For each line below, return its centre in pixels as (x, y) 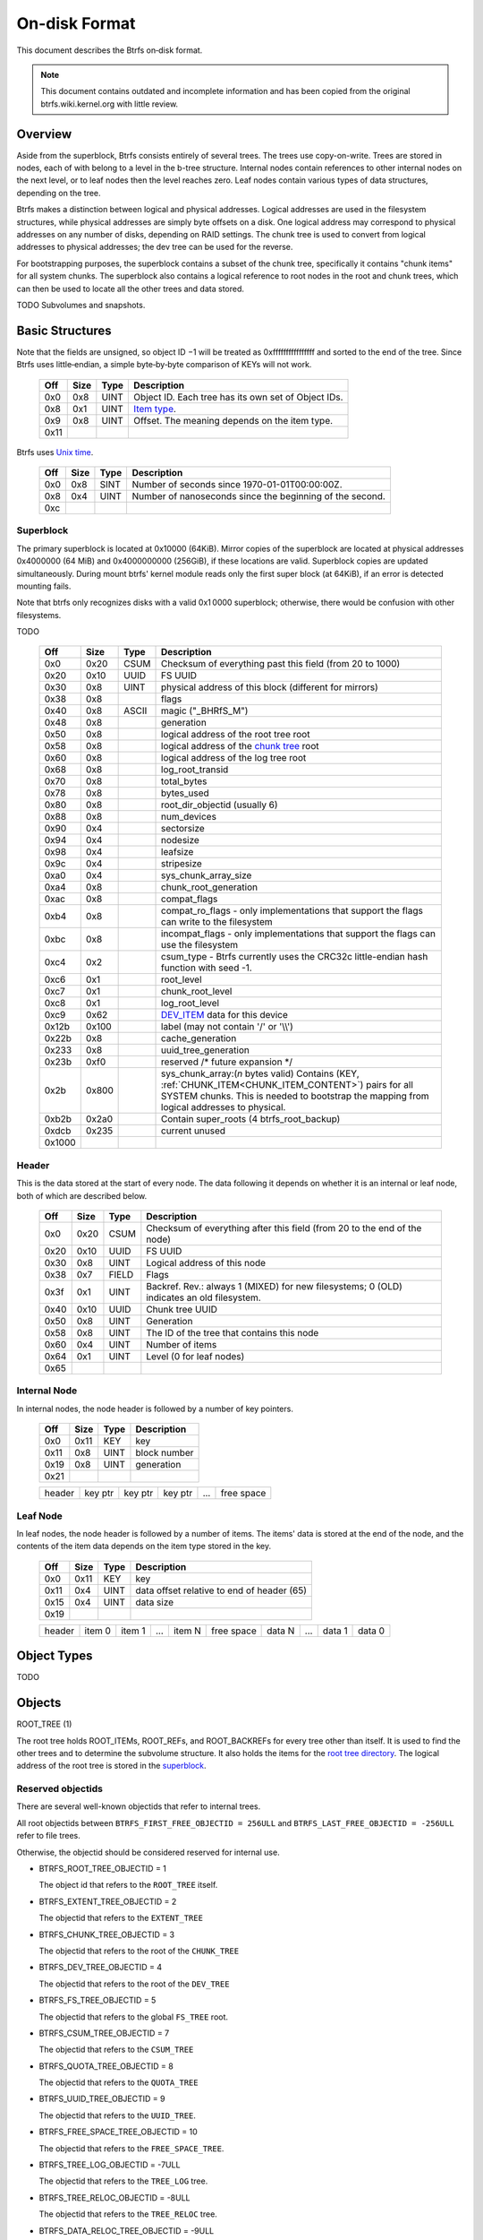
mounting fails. (44, 586)
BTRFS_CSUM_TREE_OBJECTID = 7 (104, 2033)
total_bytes (184, 781)
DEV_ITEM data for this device (225, 1015)
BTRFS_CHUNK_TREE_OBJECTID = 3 (106, 1934)
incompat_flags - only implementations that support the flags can (298, 934)
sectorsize (183, 829)
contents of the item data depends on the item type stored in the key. (144, 1546)
